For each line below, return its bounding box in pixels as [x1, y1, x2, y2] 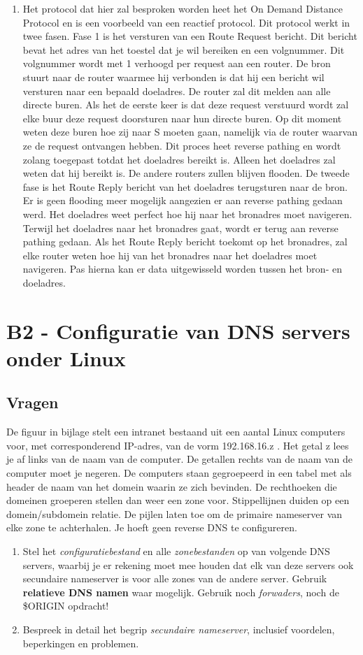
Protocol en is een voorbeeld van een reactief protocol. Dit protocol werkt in [22, 15, 350, 29]
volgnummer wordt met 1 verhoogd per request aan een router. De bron [22, 56, 331, 71]
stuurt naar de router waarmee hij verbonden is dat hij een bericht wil [22, 69, 325, 84]
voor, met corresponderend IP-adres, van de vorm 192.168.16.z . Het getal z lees [6, 438, 349, 452]
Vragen [6, 391, 59, 413]
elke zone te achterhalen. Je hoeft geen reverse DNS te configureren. [6, 520, 297, 535]
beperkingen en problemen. [22, 635, 139, 650]
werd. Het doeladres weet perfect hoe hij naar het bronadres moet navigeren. [22, 206, 353, 221]
